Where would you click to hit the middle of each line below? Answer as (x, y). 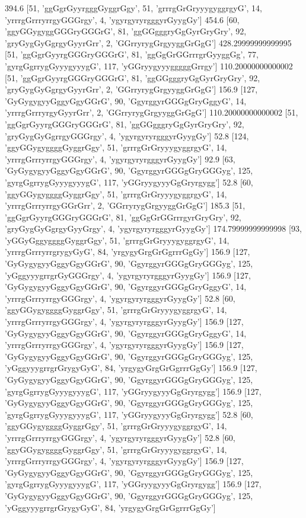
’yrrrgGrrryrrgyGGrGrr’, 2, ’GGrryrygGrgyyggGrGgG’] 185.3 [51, (125, 205)
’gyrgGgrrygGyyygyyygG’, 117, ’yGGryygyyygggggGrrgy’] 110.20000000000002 (149, 65)
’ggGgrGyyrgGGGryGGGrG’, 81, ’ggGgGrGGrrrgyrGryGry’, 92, (123, 217)
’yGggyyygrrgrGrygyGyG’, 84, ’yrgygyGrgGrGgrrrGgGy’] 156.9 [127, (131, 368)
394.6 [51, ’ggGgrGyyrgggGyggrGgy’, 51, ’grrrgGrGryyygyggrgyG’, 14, (133, 8)
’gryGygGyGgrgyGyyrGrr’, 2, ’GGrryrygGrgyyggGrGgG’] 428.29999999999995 (148, 42)
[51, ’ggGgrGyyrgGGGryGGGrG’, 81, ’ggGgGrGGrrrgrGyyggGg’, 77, (132, 54)
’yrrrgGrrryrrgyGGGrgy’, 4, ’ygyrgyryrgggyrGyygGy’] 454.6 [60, (122, 19)
